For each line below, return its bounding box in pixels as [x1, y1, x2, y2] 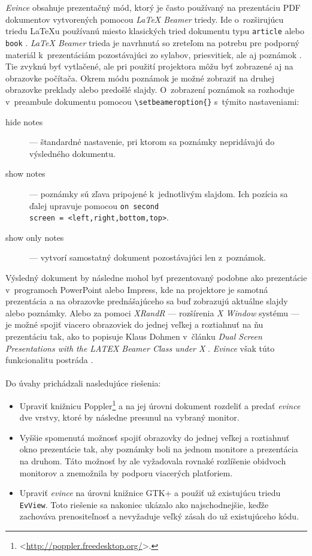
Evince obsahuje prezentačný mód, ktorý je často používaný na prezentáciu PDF [5, 1, 301, 13]
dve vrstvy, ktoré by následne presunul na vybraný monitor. [19, 411, 240, 424]
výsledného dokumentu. [29, 147, 116, 159]
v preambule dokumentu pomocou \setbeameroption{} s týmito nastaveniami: [5, 95, 299, 107]
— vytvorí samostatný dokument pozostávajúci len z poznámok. [29, 251, 266, 264]
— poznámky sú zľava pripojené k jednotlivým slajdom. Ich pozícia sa [29, 187, 288, 200]
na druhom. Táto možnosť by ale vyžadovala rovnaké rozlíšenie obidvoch [19, 454, 286, 467]
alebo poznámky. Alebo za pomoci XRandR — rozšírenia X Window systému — [5, 306, 299, 319]
